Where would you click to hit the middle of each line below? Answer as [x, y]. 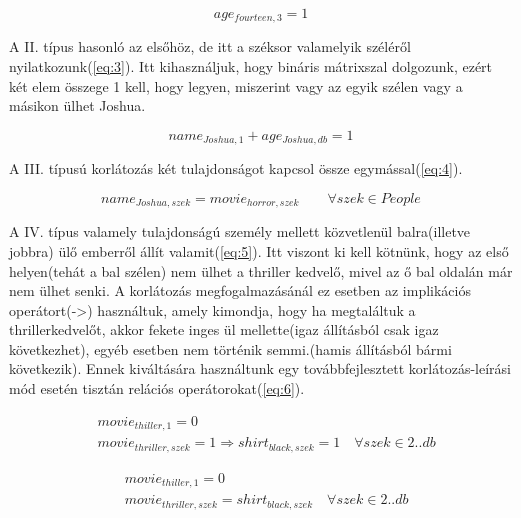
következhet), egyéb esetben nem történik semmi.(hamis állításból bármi [230, 348]
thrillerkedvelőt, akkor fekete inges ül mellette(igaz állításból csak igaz [224, 329]
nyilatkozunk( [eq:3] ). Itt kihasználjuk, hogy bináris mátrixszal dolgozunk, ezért [251, 66]
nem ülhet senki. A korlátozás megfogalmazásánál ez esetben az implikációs [240, 290]
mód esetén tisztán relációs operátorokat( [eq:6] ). [157, 388]
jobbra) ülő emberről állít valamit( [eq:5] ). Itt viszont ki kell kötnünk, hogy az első [259, 250]
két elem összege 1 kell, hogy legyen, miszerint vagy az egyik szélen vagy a [236, 85]
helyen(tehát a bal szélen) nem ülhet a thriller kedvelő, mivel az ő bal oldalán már [261, 270]
